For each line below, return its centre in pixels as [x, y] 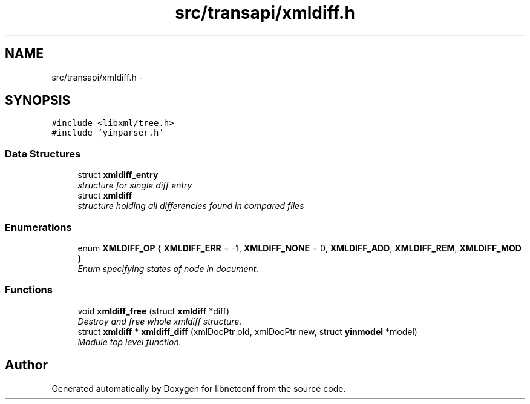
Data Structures [43, 154]
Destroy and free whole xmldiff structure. [160, 321]
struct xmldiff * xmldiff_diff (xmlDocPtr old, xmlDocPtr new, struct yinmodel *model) [247, 331]
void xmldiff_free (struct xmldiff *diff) [154, 311]
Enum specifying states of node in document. [168, 268]
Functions [29, 290]
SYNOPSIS [38, 101]
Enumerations [38, 227]
